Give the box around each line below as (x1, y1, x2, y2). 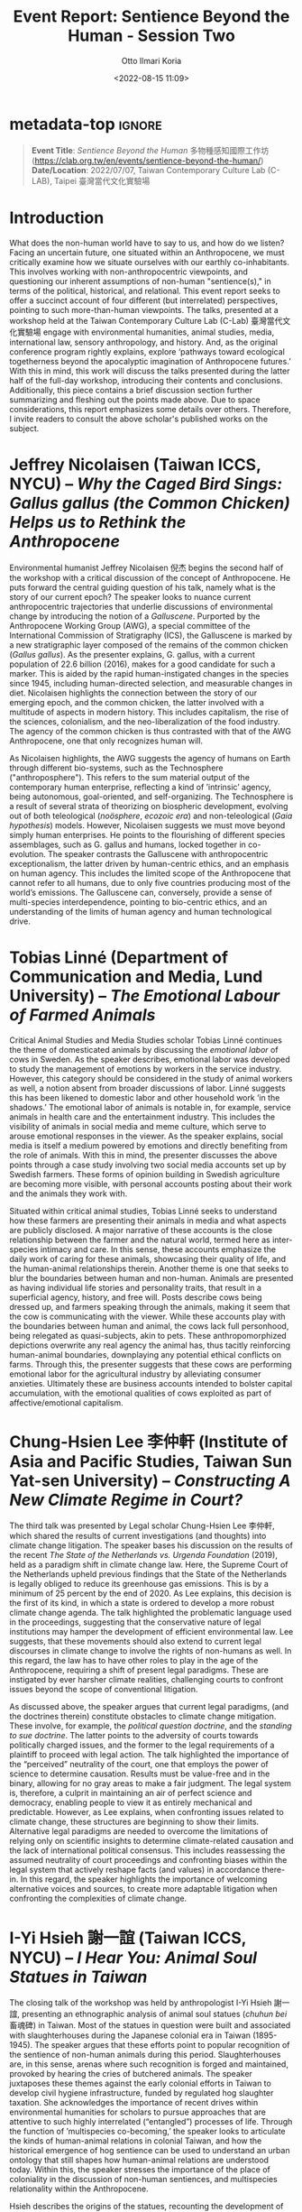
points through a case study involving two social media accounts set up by (9, 1159, 287, 1170)
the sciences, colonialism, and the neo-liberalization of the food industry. (9, 715, 281, 727)
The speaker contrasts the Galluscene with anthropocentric (48, 848, 269, 859)
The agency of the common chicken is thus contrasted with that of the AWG (9, 725, 291, 736)
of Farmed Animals (9, 1004, 156, 1025)
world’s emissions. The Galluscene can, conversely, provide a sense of (9, 887, 272, 898)
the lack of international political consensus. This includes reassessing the (9, 1845, 286, 1856)
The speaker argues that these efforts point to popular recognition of (34, 2040, 290, 2051)
